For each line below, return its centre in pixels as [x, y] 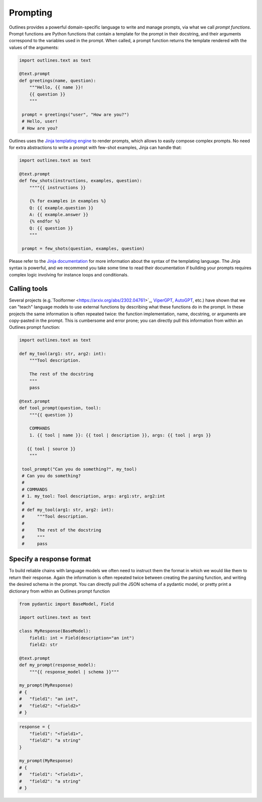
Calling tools [28, 289]
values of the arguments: [34, 47]
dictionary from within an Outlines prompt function [59, 591]
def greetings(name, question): [58, 80]
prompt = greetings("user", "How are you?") [76, 114]
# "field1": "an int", [49, 699]
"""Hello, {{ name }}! [56, 88]
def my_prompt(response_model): [58, 665]
